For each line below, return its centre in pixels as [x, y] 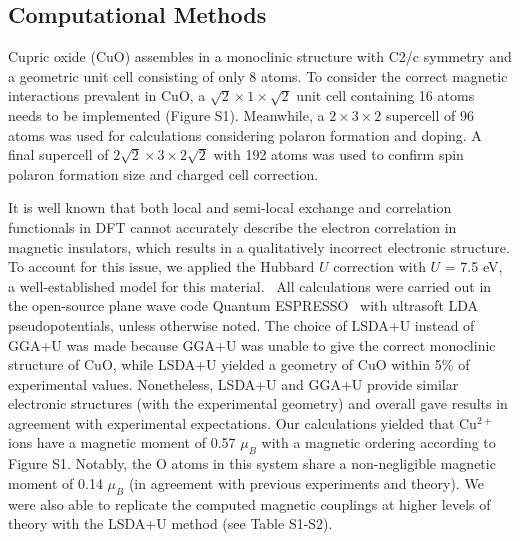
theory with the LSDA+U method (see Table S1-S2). [170, 523]
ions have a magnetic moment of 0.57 [122, 442]
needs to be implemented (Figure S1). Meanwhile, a [166, 114]
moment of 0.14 [55, 482]
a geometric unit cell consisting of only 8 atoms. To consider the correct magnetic [258, 75]
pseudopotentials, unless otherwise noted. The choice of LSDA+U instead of [241, 324]
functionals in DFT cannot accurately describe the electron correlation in [232, 226]
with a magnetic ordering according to [378, 442]
